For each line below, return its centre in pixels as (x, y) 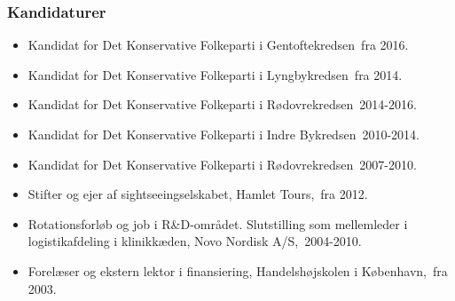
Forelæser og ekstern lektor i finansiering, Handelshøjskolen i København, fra (238, 270)
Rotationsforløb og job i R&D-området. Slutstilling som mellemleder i (218, 223)
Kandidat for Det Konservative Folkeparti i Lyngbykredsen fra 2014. (215, 74)
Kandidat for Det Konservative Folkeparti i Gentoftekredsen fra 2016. (218, 45)
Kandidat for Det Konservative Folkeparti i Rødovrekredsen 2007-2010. (222, 164)
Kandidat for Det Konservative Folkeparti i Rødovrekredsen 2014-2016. (222, 104)
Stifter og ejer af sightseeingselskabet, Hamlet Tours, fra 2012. (198, 194)
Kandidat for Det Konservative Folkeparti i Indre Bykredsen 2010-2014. (224, 134)
